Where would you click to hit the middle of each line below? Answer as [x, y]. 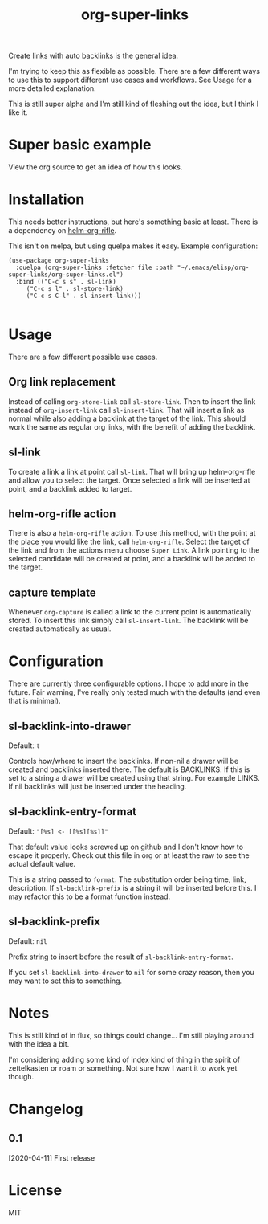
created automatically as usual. [60, 629]
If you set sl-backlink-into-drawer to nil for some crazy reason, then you [131, 972]
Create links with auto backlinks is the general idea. [93, 56]
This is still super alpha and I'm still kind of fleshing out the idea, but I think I [134, 104]
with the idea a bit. [39, 1044]
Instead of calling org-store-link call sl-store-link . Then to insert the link [132, 401]
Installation [47, 200]
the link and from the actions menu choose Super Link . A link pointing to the [134, 550]
